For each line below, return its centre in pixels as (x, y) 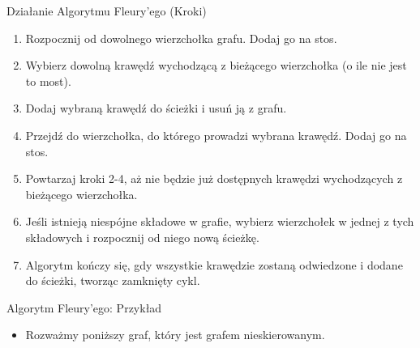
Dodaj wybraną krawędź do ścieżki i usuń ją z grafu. (156, 108)
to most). (48, 81)
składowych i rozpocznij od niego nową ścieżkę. (142, 237)
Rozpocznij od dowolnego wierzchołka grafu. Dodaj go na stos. (181, 38)
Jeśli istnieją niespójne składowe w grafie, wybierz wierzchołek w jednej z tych (220, 221)
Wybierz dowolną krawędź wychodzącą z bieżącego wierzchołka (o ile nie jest (216, 65)
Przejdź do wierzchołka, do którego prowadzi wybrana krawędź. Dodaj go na (216, 135)
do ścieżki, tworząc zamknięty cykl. (113, 280)
